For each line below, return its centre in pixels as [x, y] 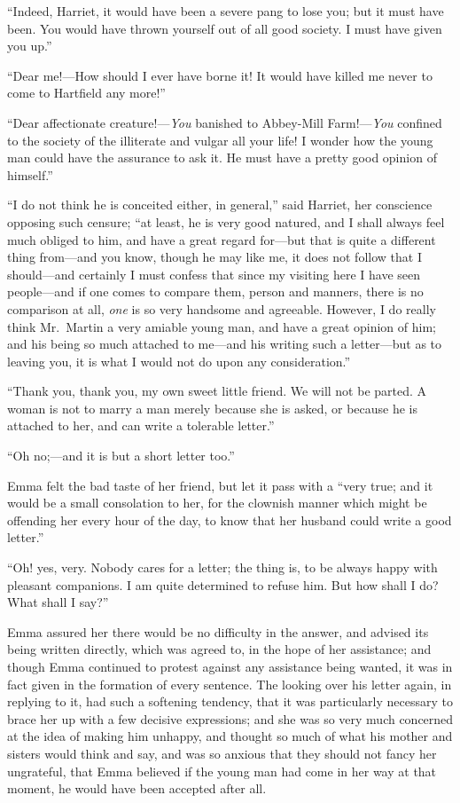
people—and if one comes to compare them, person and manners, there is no [215, 291]
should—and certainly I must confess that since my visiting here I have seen [214, 274]
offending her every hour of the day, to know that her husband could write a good [230, 520]
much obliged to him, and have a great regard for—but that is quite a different [222, 239]
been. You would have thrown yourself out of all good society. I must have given [225, 28]
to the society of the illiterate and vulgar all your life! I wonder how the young [220, 140]
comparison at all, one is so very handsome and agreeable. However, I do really [222, 308]
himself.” [30, 174]
